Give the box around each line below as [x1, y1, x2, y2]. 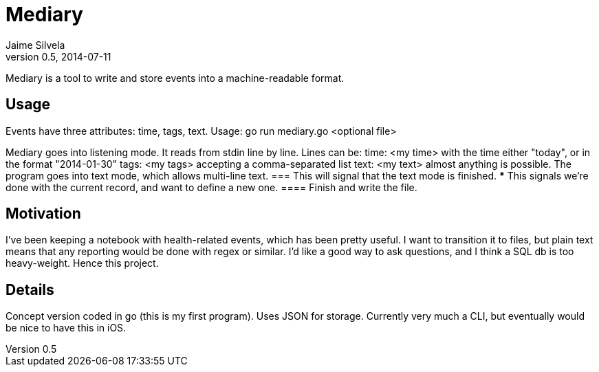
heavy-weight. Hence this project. [6, 257, 159, 270]
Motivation [6, 205, 81, 223]
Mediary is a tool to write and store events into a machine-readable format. [6, 72, 345, 84]
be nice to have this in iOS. [6, 322, 127, 334]
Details [6, 281, 54, 298]
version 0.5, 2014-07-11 [6, 50, 111, 63]
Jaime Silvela [6, 39, 65, 51]
